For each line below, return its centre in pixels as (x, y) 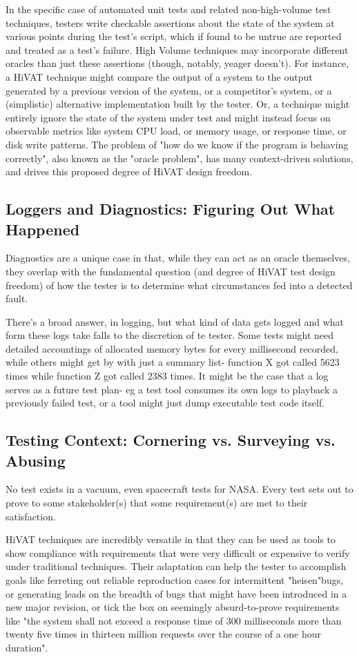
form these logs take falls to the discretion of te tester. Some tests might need (170, 335)
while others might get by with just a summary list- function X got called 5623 (173, 362)
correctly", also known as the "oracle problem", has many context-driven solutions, (179, 158)
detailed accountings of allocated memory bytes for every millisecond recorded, (172, 348)
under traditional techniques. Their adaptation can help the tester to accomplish (176, 566)
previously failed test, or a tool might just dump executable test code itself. (165, 403)
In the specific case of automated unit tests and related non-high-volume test (168, 9)
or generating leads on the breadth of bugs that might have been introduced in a (176, 593)
